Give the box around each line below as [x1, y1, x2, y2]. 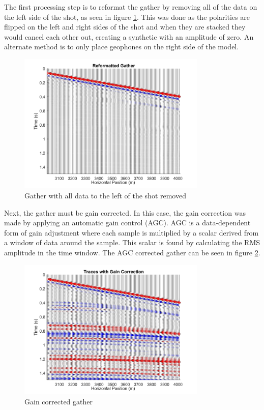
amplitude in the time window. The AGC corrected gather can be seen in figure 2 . [4, 247, 260, 257]
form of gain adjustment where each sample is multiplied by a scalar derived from [4, 227, 259, 238]
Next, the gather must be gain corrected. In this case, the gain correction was [4, 207, 246, 218]
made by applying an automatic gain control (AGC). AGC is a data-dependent [4, 217, 251, 228]
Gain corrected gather [24, 396, 93, 406]
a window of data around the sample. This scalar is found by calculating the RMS [4, 237, 260, 248]
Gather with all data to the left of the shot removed [24, 190, 186, 200]
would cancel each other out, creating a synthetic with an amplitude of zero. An [4, 31, 254, 42]
